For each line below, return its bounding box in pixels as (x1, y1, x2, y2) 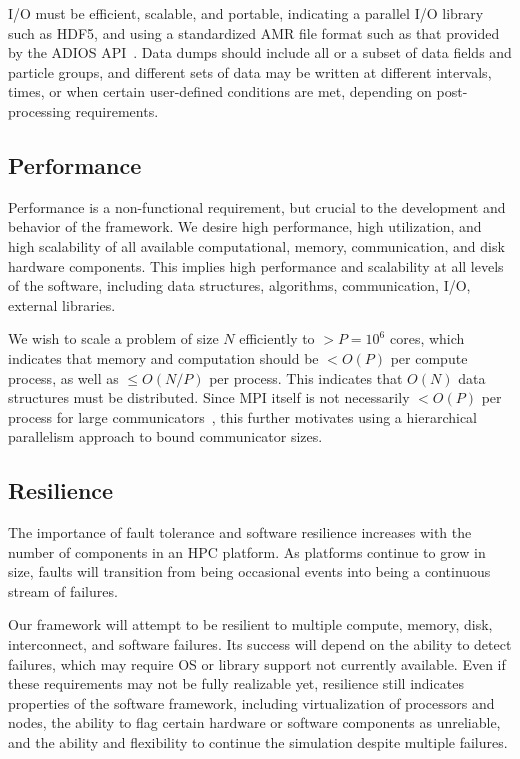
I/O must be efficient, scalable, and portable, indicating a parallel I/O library (8, 3, 484, 23)
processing (8, 100, 71, 121)
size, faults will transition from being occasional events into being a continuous (8, 561, 491, 582)
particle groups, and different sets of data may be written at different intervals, (8, 61, 492, 82)
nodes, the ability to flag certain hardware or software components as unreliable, (8, 712, 501, 733)
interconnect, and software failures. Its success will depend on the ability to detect (8, 634, 512, 655)
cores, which (389, 328, 465, 349)
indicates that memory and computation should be (8, 347, 319, 368)
